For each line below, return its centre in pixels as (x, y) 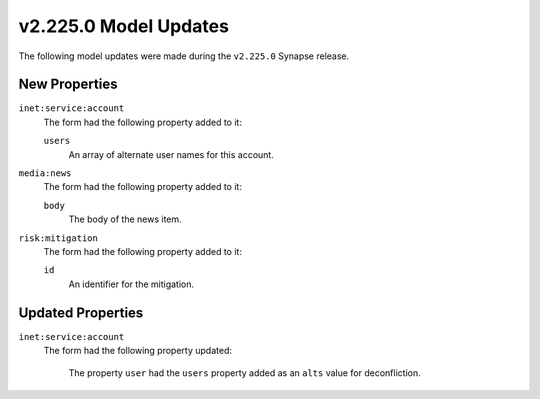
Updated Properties (81, 312)
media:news (45, 173)
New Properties (68, 84)
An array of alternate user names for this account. (171, 154)
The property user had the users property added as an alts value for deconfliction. (244, 373)
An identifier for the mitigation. (131, 284)
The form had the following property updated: (137, 351)
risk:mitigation (58, 238)
